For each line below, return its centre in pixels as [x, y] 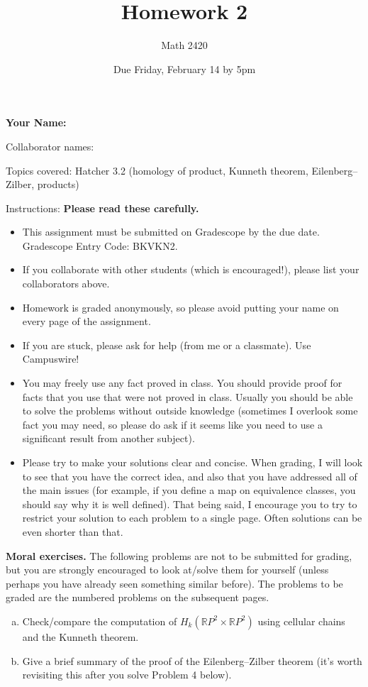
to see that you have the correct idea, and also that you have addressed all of [190, 476]
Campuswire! [51, 359]
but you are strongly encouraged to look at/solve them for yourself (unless [167, 570]
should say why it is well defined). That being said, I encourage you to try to [190, 504]
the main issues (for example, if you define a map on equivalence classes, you [189, 490]
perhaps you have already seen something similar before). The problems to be [174, 583]
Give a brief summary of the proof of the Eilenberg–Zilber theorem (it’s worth [192, 660]
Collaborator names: [50, 146]
